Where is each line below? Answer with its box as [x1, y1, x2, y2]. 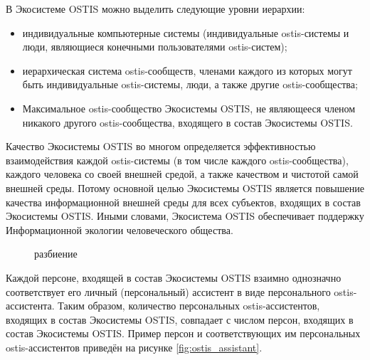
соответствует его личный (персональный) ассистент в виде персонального [6, 284, 331, 299]
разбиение [34, 246, 78, 261]
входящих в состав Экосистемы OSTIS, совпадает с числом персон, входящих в [6, 312, 354, 327]
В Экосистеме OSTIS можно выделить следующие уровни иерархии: [6, 1, 305, 16]
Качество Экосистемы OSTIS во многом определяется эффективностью [6, 139, 316, 154]
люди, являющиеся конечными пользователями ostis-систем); [22, 39, 287, 54]
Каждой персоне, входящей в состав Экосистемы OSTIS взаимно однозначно [6, 270, 342, 285]
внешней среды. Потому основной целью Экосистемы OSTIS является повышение [6, 180, 364, 195]
